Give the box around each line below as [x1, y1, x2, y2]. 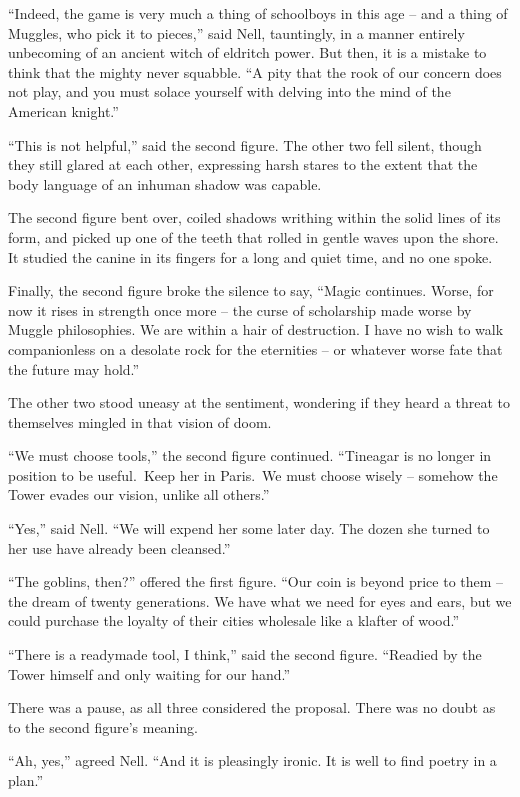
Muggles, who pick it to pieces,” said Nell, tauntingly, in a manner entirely [8, 22, 465, 43]
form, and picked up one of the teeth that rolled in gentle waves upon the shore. [8, 226, 499, 247]
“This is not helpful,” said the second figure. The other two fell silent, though [8, 134, 482, 155]
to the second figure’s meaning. [8, 716, 198, 737]
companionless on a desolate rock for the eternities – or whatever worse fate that [8, 338, 503, 359]
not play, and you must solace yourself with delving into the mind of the [8, 81, 451, 102]
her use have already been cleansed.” [8, 537, 231, 558]
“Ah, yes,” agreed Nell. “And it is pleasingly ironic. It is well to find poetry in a [8, 750, 497, 771]
